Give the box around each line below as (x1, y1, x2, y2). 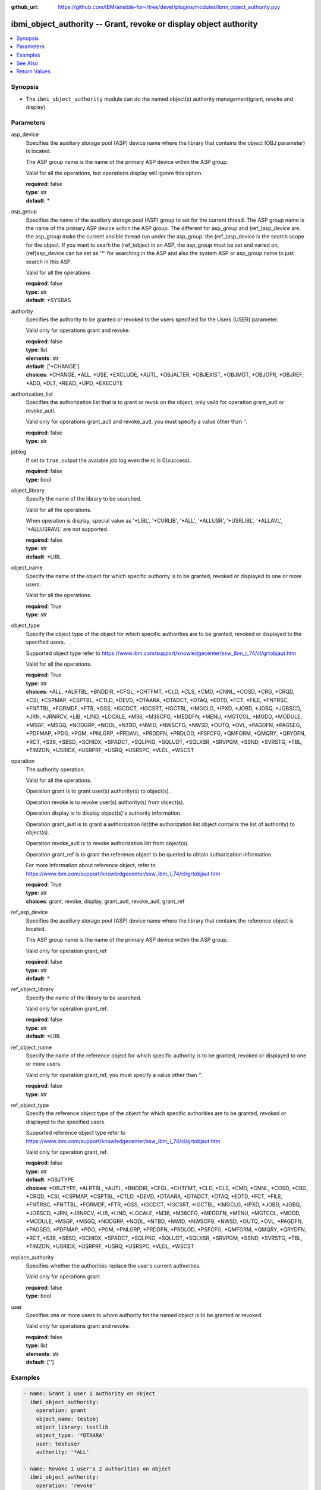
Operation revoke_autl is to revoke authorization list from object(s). (26, 840, 190, 847)
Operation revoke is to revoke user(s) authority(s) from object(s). (26, 799, 185, 806)
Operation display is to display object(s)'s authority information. (26, 809, 182, 817)
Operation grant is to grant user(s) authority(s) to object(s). (26, 787, 171, 795)
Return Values (16, 68, 51, 75)
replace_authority (11, 1253, 54, 1261)
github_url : (11, 4, 39, 10)
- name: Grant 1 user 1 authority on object (23, 1390, 156, 1397)
